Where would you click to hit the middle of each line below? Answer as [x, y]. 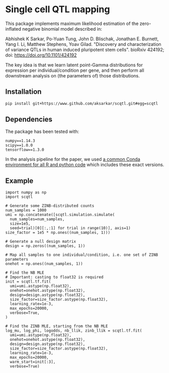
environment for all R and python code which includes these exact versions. [85, 165]
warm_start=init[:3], [33, 362]
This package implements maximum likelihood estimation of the [72, 23]
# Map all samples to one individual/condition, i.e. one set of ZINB [82, 255]
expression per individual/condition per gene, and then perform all [75, 70]
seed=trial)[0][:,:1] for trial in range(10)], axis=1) [70, 228]
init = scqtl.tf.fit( [28, 282]
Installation [23, 92]
